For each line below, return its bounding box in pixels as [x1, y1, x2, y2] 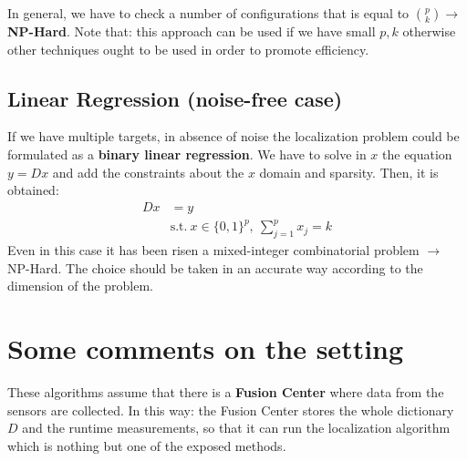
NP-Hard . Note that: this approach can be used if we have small [7, 22, 376, 40]
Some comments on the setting [7, 330, 404, 367]
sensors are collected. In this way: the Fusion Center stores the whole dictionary [7, 400, 454, 419]
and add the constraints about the [52, 162, 244, 181]
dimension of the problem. [7, 276, 153, 295]
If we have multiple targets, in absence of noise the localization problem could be [7, 127, 460, 146]
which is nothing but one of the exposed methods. [7, 435, 286, 455]
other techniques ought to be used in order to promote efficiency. [7, 39, 369, 58]
